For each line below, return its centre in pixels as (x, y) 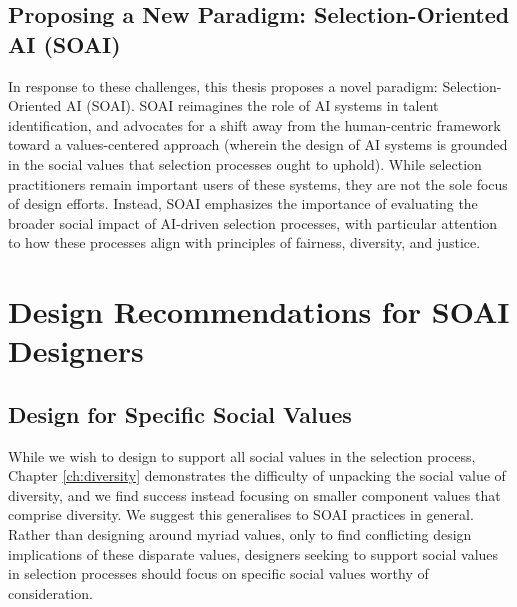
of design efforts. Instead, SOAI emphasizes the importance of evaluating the (243, 203)
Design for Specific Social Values (180, 413)
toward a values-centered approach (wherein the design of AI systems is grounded (258, 144)
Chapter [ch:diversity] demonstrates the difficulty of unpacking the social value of (257, 475)
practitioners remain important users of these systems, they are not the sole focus (258, 183)
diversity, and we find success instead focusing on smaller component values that (254, 494)
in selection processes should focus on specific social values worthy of (218, 573)
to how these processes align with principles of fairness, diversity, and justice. (244, 242)
